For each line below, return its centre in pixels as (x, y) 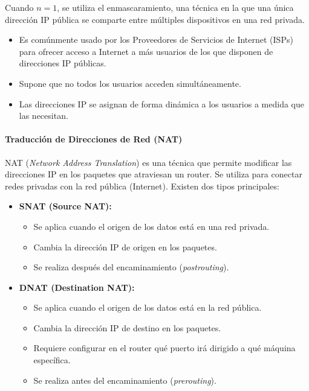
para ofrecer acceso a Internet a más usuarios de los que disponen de (146, 51)
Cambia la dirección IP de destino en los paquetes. (127, 327)
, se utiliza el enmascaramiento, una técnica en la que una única (175, 7)
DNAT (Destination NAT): (77, 287)
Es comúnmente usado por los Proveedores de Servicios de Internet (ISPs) (156, 40)
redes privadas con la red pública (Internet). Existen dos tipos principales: (142, 186)
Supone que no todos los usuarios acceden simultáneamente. (130, 83)
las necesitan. (44, 116)
